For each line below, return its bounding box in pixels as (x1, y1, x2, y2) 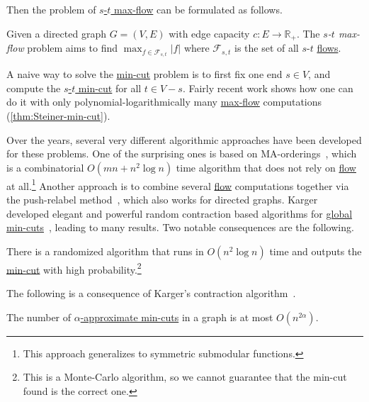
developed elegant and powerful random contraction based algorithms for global (6, 206, 353, 220)
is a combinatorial (6, 160, 84, 174)
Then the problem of (6, 2, 96, 16)
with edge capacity (169, 26, 250, 40)
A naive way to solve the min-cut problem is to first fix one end (6, 67, 283, 82)
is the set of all (234, 40, 299, 55)
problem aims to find (27, 40, 118, 55)
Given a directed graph (6, 26, 106, 40)
